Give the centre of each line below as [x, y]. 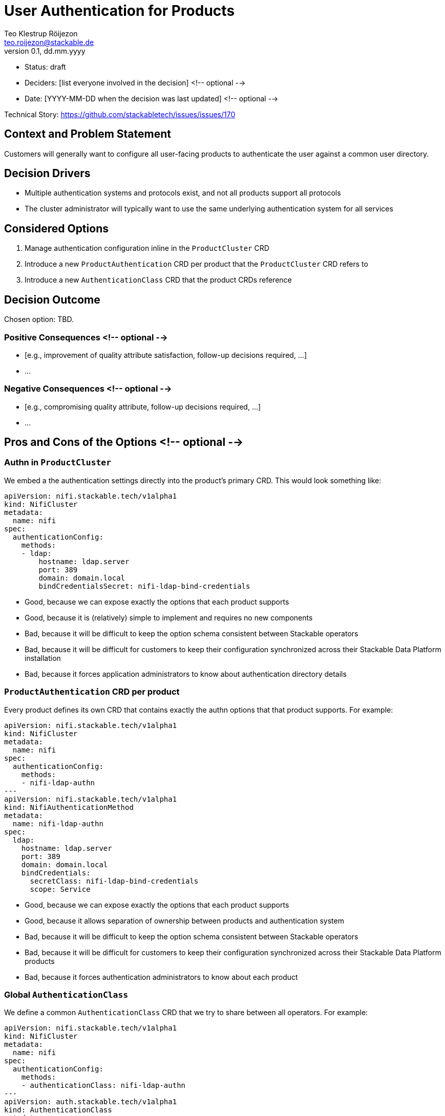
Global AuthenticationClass [66, 994]
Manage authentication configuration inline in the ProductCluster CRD [147, 248]
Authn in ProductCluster [58, 463]
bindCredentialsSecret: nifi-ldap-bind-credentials [144, 586]
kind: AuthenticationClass [58, 1110]
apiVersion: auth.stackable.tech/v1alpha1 [91, 1102]
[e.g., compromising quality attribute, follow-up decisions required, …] [143, 406]
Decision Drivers [47, 174]
